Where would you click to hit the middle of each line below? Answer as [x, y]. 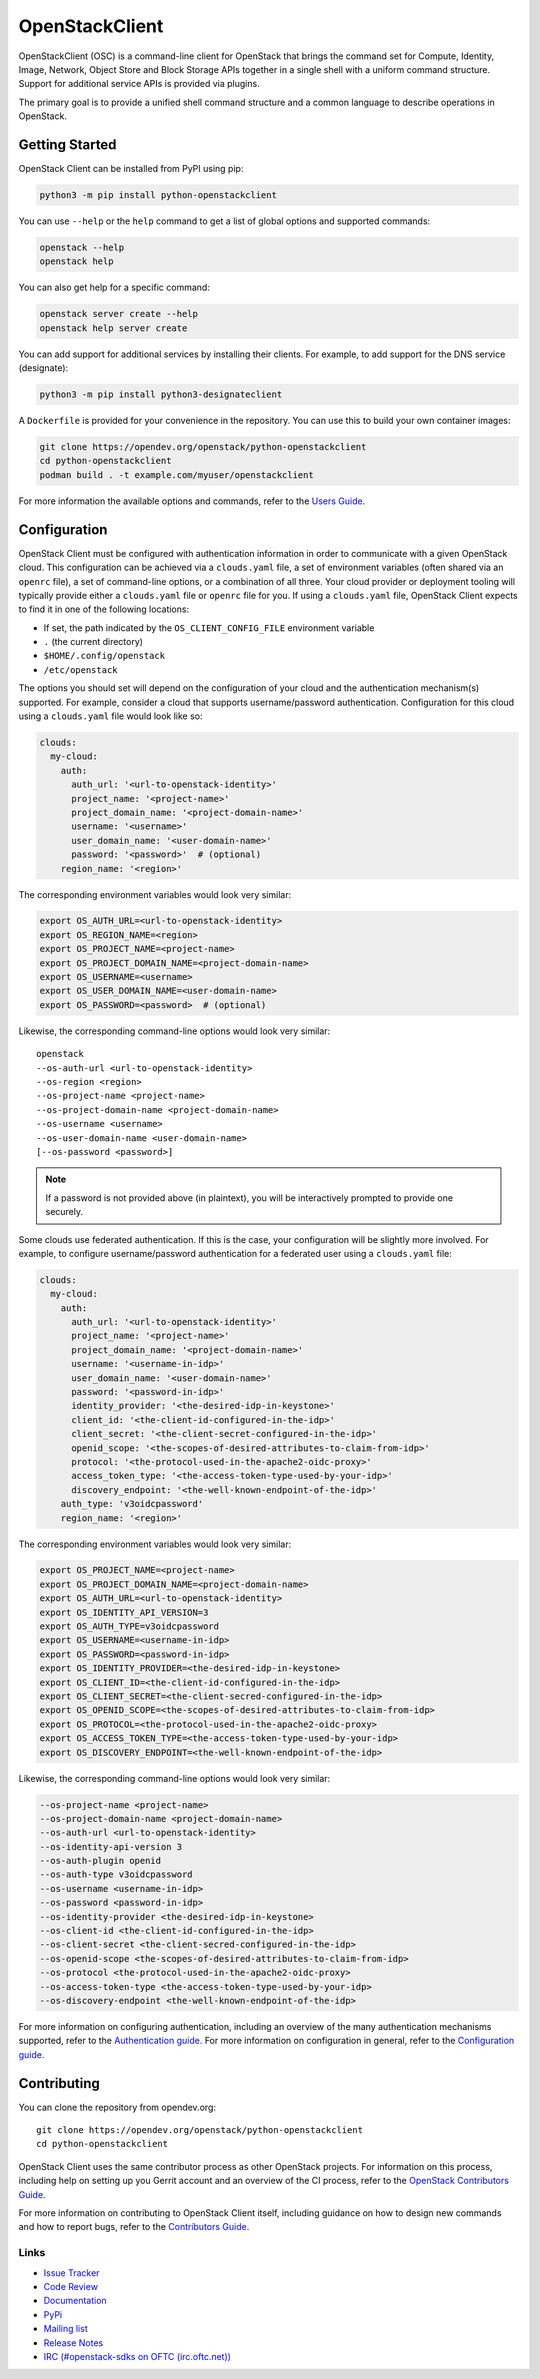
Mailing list [66, 2329]
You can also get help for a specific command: [114, 287]
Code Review [71, 2286]
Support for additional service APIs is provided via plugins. [139, 84]
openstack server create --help [119, 314]
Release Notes [73, 2342]
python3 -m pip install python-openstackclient [158, 195]
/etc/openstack [81, 669]
